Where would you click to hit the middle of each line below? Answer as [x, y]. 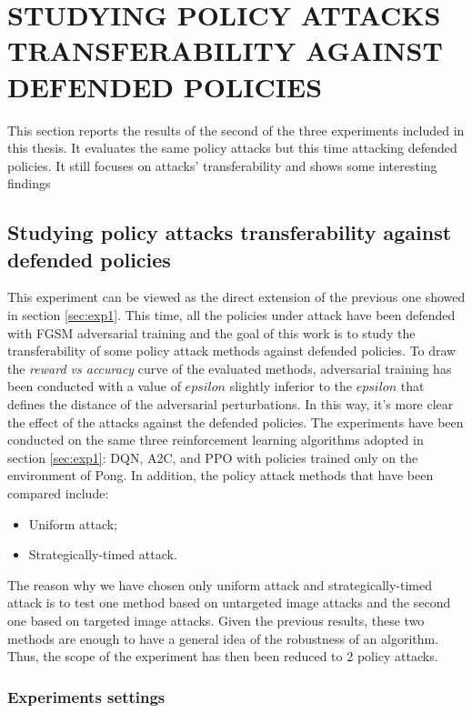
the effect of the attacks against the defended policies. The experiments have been [236, 422]
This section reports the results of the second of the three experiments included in [236, 130]
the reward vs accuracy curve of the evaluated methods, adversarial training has [230, 368]
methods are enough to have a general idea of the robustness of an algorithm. [223, 638]
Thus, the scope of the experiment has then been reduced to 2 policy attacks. [223, 656]
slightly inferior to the [291, 386]
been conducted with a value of [94, 386]
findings [29, 183]
